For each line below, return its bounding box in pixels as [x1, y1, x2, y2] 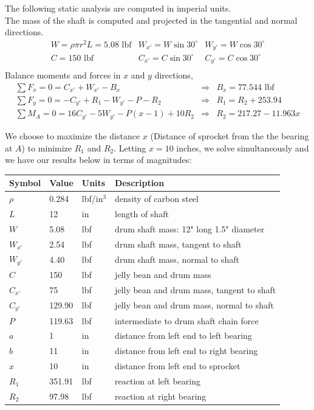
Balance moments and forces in [5, 69, 121, 82]
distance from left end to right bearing [115, 344, 258, 357]
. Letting [114, 141, 146, 154]
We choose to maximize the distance [5, 129, 140, 142]
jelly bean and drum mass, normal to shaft [115, 299, 274, 311]
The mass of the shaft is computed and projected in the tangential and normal [5, 13, 298, 26]
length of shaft [115, 207, 169, 220]
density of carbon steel [115, 192, 199, 205]
